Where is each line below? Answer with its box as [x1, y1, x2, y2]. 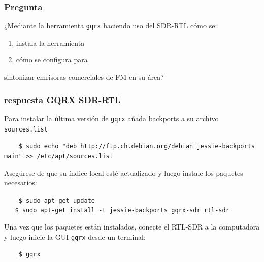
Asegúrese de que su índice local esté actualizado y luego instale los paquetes [4, 167, 243, 178]
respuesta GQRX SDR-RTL [4, 93, 121, 106]
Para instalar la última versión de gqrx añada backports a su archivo [4, 113, 219, 123]
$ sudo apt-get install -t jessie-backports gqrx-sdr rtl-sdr [15, 207, 229, 214]
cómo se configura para [16, 54, 88, 65]
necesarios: [4, 177, 37, 188]
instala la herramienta [16, 37, 85, 48]
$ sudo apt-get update [18, 196, 95, 204]
